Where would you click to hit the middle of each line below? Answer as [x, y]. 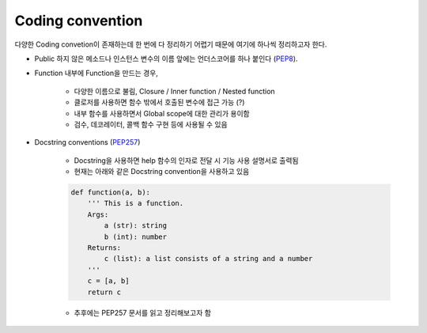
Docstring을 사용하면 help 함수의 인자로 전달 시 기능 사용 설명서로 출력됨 [186, 160]
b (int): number [136, 237]
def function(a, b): [110, 193]
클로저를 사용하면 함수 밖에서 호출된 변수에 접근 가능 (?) [159, 102]
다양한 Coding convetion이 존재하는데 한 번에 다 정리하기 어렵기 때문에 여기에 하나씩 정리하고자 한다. [171, 44]
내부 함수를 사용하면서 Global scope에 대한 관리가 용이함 [162, 113]
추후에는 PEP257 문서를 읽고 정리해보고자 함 [142, 312]
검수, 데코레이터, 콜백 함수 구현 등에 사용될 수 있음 [151, 124]
